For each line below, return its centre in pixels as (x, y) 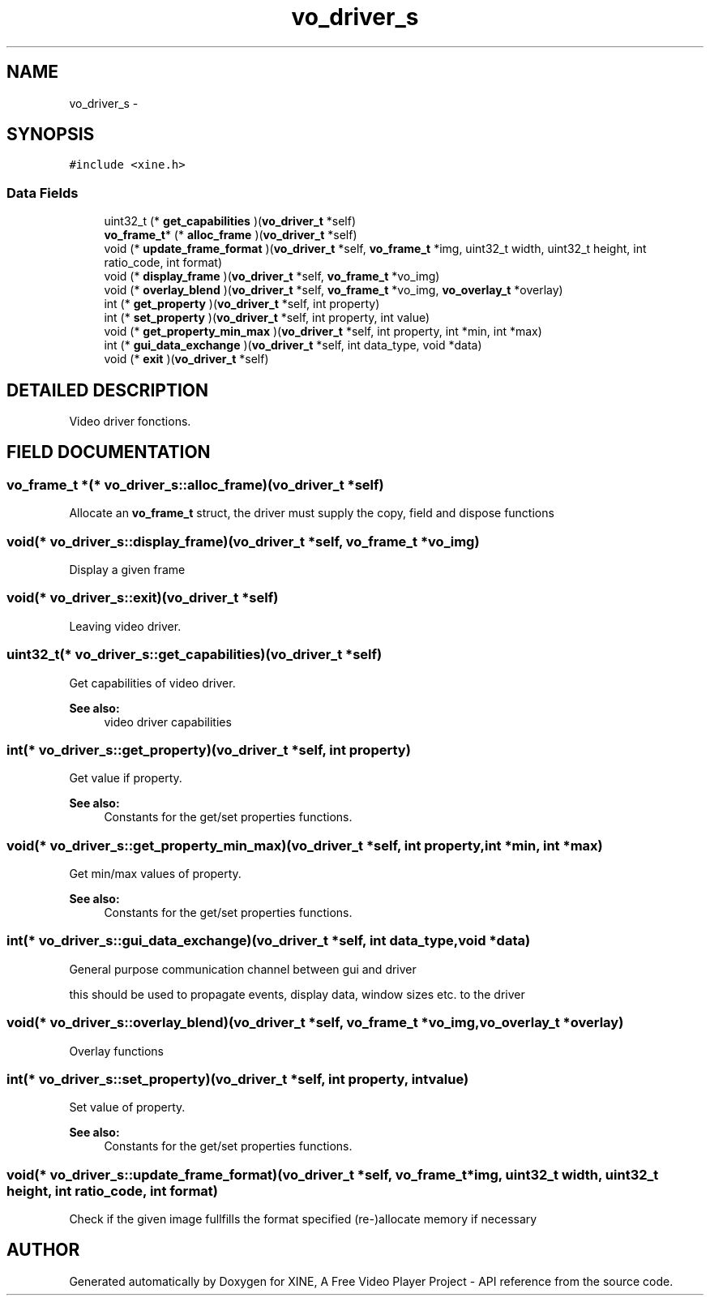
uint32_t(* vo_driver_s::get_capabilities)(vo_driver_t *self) (195, 655)
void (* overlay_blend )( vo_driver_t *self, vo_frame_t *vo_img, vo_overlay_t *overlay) (334, 290)
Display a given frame (127, 570)
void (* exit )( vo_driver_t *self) (186, 359)
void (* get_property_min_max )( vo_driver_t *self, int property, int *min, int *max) (323, 332)
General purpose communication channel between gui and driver (243, 969)
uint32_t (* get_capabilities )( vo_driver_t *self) (230, 221)
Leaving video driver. (125, 626)
